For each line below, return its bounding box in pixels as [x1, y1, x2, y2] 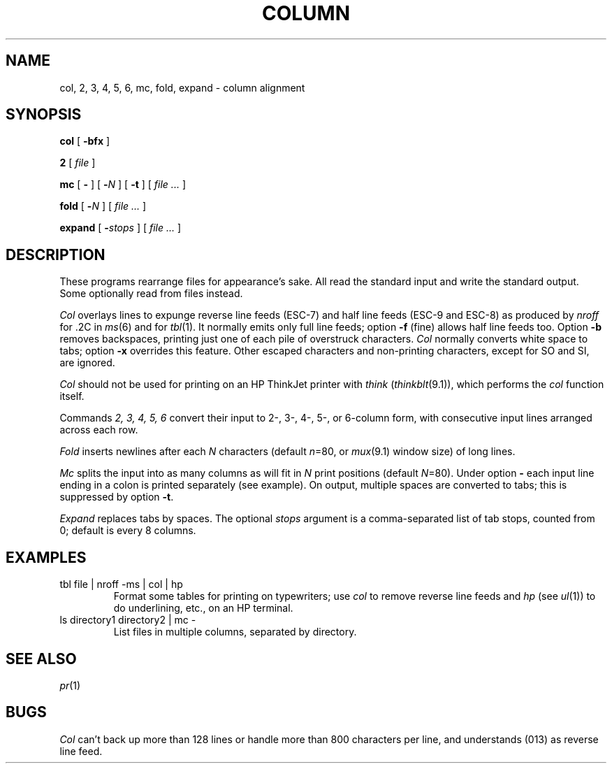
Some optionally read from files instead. [59, 287, 243, 300]
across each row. [59, 424, 138, 436]
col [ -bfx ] [59, 135, 110, 148]
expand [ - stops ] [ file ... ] [59, 222, 182, 234]
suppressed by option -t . [59, 491, 174, 503]
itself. [59, 390, 85, 403]
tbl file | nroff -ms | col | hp [59, 578, 183, 591]
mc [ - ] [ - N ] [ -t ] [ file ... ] [59, 178, 186, 191]
